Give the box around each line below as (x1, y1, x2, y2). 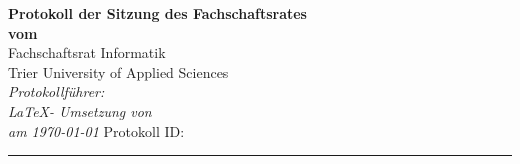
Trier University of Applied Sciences (8, 61, 229, 82)
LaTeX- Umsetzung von (8, 100, 152, 121)
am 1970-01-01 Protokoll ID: (8, 120, 185, 141)
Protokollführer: (8, 81, 105, 102)
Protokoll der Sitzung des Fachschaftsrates (8, 3, 307, 23)
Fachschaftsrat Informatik (8, 42, 166, 63)
